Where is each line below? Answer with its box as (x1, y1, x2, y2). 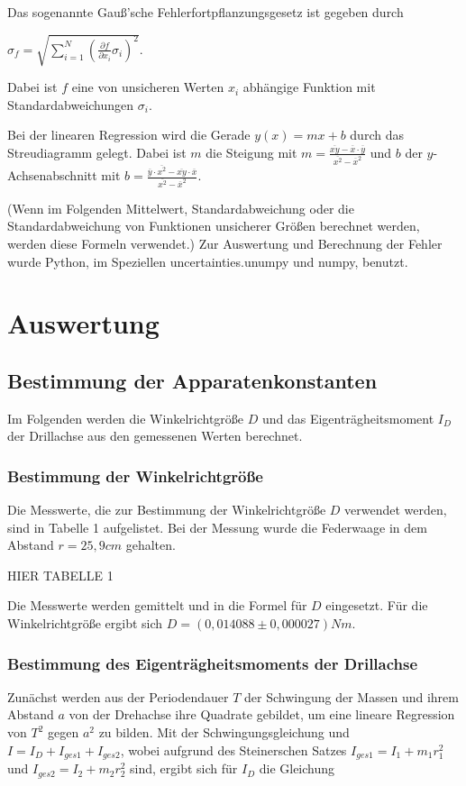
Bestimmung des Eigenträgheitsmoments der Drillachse (7, 652, 418, 674)
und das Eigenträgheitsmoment (261, 408, 434, 427)
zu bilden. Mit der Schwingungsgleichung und (98, 723, 350, 742)
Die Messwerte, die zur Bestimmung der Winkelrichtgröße (7, 500, 326, 519)
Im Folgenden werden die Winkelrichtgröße (7, 408, 244, 427)
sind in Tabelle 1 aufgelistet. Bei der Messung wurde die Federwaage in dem (7, 517, 427, 536)
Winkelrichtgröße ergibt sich (7, 614, 163, 633)
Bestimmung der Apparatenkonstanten (7, 366, 378, 394)
